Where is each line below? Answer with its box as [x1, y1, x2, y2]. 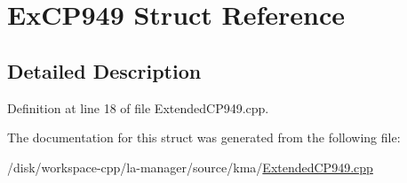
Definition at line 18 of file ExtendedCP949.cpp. [7, 98, 269, 117]
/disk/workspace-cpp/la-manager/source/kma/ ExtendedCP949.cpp [7, 157, 373, 176]
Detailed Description [7, 57, 202, 84]
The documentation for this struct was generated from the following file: [7, 128, 401, 147]
